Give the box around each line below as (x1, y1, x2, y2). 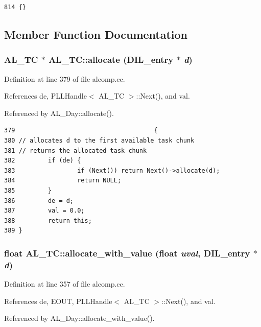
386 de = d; (4, 197, 74, 204)
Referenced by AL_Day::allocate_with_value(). (4, 313, 155, 323)
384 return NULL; (4, 177, 122, 184)
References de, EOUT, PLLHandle (4, 295, 112, 306)
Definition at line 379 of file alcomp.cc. (4, 73, 125, 84)
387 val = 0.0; (4, 207, 85, 215)
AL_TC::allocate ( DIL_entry (49, 53, 174, 66)
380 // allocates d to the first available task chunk (4, 136, 195, 144)
